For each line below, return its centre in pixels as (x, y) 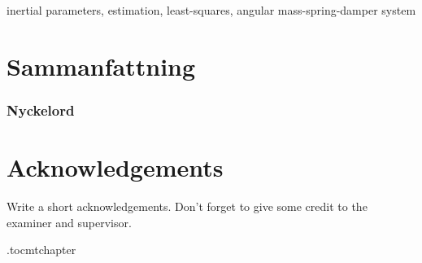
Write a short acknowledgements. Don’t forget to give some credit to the (187, 206)
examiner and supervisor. (69, 222)
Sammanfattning (101, 66)
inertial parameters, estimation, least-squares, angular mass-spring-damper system (211, 10)
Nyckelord (41, 110)
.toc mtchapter (41, 250)
